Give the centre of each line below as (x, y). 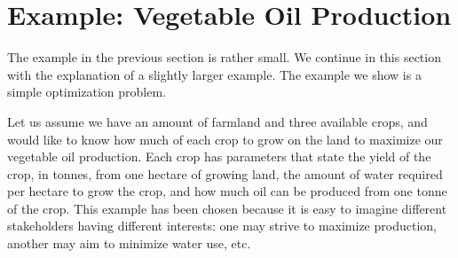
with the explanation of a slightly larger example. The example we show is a (214, 74)
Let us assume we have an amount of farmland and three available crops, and (217, 121)
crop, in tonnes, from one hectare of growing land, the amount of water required (225, 173)
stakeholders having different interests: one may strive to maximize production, (222, 226)
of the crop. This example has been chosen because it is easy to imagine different (227, 208)
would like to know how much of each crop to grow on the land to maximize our (225, 139)
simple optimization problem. (87, 92)
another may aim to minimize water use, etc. (129, 243)
